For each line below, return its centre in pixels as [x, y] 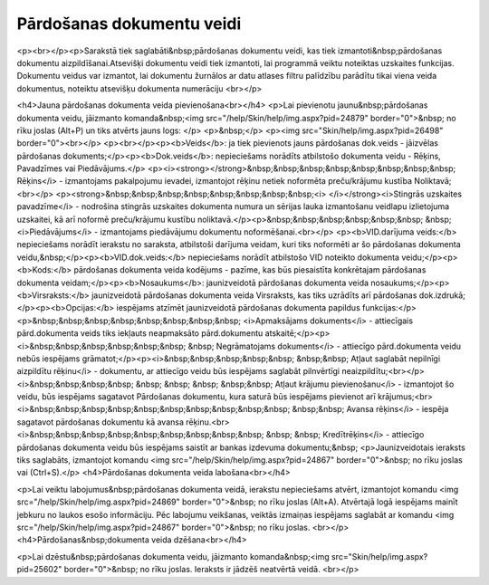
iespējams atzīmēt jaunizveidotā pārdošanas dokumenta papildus [239, 308]
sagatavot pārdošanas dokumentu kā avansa [101, 422]
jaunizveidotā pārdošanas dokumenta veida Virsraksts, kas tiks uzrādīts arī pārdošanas [254, 295]
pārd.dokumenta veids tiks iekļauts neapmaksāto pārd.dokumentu [140, 333]
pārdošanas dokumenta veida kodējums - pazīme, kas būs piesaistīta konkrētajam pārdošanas [250, 270]
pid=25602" [39, 570]
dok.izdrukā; [442, 295]
